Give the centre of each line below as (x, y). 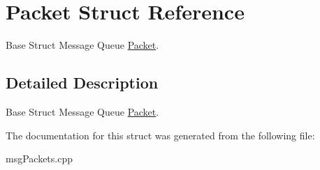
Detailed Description (82, 83)
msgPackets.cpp (39, 159)
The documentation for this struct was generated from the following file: (160, 135)
